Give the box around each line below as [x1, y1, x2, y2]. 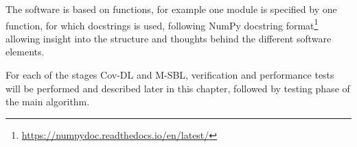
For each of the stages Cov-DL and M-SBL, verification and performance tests [5, 68, 334, 82]
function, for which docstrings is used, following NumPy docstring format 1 [5, 16, 319, 32]
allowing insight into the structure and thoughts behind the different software [5, 31, 332, 45]
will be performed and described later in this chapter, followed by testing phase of [5, 81, 350, 95]
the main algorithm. [5, 94, 90, 109]
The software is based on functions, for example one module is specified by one [5, 2, 337, 16]
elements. [5, 44, 45, 59]
